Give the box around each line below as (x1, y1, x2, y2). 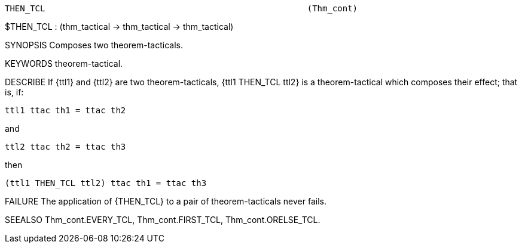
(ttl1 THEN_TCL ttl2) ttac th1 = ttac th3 (5, 178, 207, 188)
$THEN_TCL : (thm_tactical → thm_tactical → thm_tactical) (5, 21, 234, 32)
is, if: (5, 87, 24, 97)
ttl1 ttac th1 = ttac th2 (5, 106, 126, 115)
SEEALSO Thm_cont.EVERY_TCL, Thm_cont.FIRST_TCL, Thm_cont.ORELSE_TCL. (5, 215, 320, 225)
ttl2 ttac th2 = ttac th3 (5, 142, 126, 151)
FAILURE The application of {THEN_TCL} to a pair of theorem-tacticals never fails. (5, 196, 326, 206)
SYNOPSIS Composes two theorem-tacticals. (5, 40, 183, 50)
